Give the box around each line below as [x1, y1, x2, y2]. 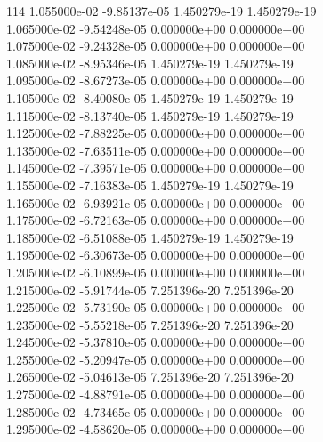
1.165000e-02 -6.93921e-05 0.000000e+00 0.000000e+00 [6, 193, 305, 212]
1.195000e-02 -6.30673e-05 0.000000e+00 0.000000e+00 [6, 245, 305, 264]
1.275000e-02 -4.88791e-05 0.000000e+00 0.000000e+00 [6, 385, 305, 404]
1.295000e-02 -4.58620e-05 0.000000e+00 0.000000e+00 [6, 420, 305, 438]
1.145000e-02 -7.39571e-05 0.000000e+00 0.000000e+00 [6, 158, 305, 177]
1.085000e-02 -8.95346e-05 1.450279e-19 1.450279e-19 [6, 53, 294, 72]
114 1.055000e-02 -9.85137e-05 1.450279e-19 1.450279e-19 [6, 2, 317, 20]
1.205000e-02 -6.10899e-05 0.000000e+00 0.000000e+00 [6, 262, 305, 281]
